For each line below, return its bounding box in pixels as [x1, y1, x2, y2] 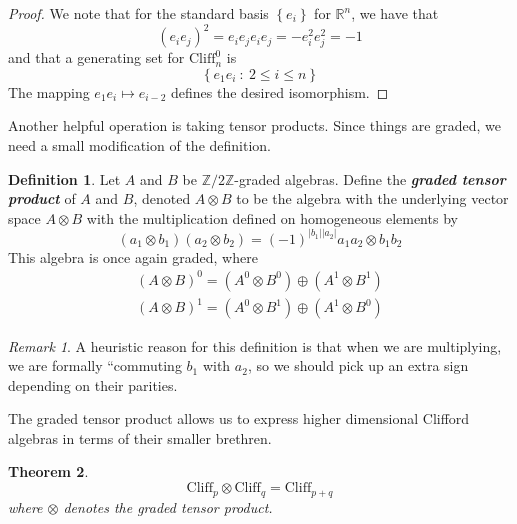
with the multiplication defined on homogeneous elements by [86, 207, 458, 228]
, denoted [133, 188, 191, 209]
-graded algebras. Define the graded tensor [234, 168, 506, 189]
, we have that [351, 3, 439, 23]
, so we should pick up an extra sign [247, 355, 469, 376]
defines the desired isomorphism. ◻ [171, 81, 389, 102]
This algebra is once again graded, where [8, 246, 258, 267]
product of [8, 188, 76, 209]
